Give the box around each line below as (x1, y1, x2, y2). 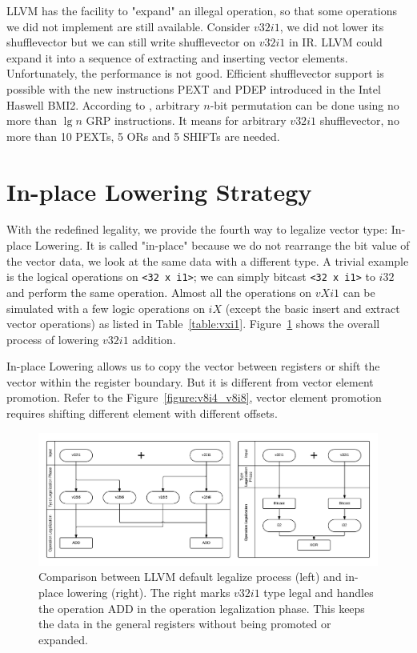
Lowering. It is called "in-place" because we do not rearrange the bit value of (34, 237, 410, 254)
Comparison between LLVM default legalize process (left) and (38, 568, 342, 585)
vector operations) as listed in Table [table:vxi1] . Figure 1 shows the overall (6, 315, 380, 332)
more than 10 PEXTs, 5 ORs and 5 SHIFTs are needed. (6, 127, 280, 144)
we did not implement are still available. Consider (6, 18, 251, 34)
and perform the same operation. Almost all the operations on (6, 283, 312, 300)
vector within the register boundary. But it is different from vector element (6, 373, 374, 390)
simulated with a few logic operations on (6, 299, 205, 316)
